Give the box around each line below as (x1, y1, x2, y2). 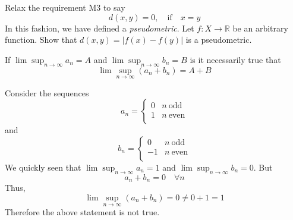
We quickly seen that (5, 161, 81, 173)
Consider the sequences (5, 86, 89, 99)
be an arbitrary (232, 21, 288, 34)
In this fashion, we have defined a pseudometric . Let (5, 21, 194, 34)
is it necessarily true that (190, 53, 281, 65)
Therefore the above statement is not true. (5, 206, 160, 218)
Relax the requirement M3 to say (5, 1, 125, 13)
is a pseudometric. (185, 33, 252, 46)
